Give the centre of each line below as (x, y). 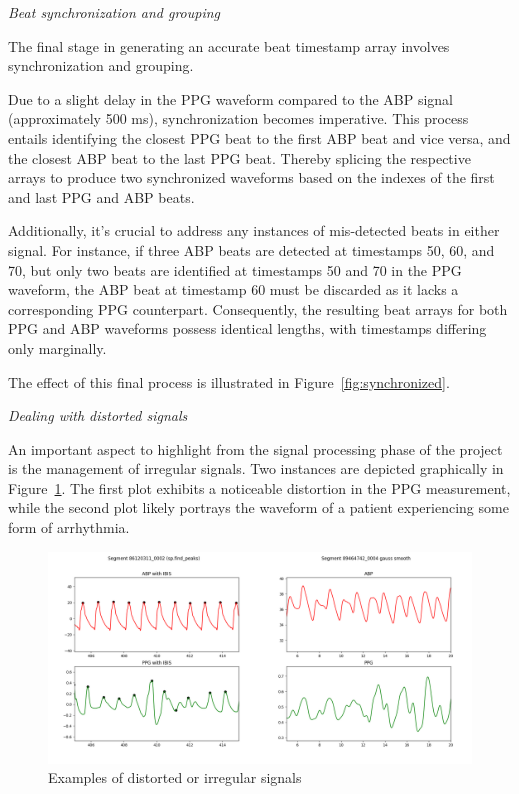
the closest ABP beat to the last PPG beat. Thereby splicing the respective (239, 157)
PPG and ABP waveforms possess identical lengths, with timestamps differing (247, 328)
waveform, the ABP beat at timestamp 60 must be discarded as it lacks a (233, 289)
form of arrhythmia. (69, 527)
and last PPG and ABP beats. (101, 196)
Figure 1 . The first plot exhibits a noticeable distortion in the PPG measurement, (259, 487)
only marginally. (57, 347)
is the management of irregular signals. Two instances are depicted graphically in (256, 468)
